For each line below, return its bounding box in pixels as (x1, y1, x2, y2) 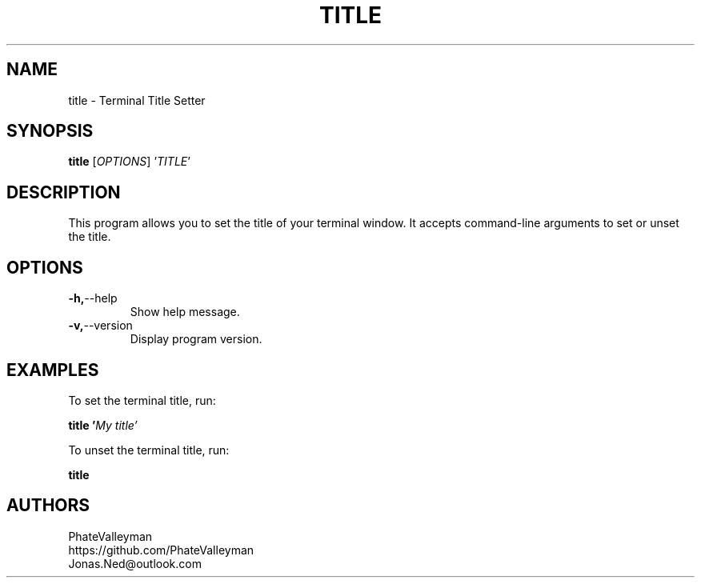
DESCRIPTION (6, 182, 121, 202)
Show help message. (130, 305, 240, 319)
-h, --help (68, 291, 118, 306)
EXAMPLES (6, 359, 99, 380)
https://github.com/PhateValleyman (68, 542, 254, 557)
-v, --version (68, 318, 133, 333)
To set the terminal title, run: (68, 393, 216, 407)
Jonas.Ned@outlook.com (68, 556, 202, 570)
